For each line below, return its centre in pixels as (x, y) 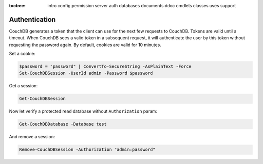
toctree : (17, 6)
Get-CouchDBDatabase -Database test (63, 124)
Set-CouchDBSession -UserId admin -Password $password (86, 73)
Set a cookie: (22, 54)
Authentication (32, 19)
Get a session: (23, 86)
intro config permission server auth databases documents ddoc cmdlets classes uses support (142, 6)
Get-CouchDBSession (42, 99)
